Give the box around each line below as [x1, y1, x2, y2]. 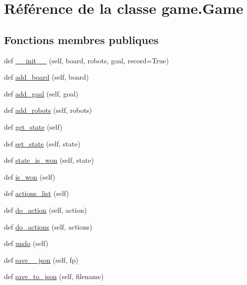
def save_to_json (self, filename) [4, 271, 104, 282]
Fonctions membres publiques [4, 32, 159, 47]
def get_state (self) [4, 121, 62, 132]
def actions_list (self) [4, 188, 69, 198]
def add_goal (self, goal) [4, 88, 78, 98]
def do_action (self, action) [4, 204, 87, 215]
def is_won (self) [4, 171, 56, 182]
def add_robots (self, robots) [4, 105, 92, 115]
